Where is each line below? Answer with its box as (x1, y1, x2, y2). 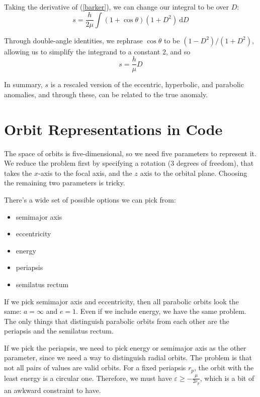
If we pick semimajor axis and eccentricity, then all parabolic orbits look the (4, 296, 239, 306)
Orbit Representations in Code (4, 118, 223, 139)
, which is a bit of (200, 372, 254, 383)
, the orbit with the (194, 362, 254, 373)
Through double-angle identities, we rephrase (4, 35, 143, 45)
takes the (4, 167, 32, 178)
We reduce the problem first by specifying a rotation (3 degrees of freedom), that (4, 158, 254, 168)
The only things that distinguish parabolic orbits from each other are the (4, 315, 229, 326)
